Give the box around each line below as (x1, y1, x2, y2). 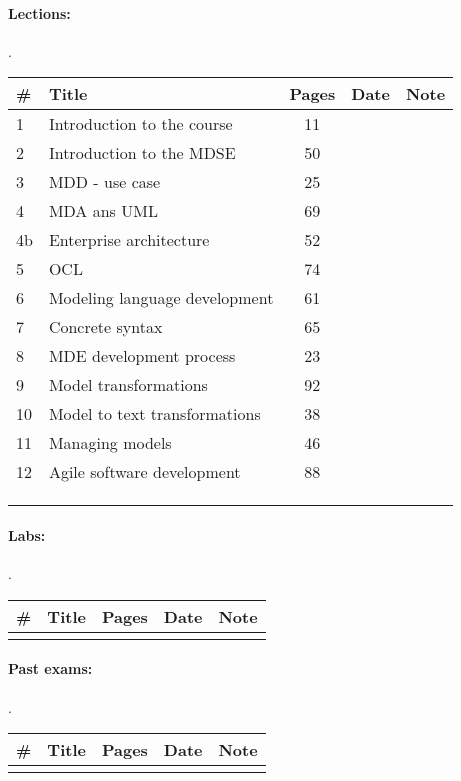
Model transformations (48, 373, 208, 397)
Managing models (48, 431, 172, 455)
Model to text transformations (48, 402, 261, 426)
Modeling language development (48, 286, 274, 310)
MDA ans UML (48, 199, 158, 223)
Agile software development (48, 460, 241, 484)
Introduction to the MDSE (48, 141, 236, 165)
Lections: (8, 2, 71, 23)
